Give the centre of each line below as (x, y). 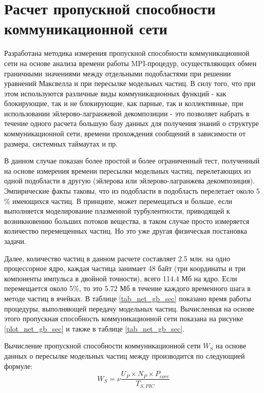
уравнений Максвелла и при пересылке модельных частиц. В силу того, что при (130, 83)
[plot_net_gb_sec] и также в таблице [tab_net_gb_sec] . (95, 328)
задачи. (15, 241)
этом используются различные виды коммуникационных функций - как (115, 93)
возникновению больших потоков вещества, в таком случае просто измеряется (127, 221)
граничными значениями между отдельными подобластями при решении (118, 73)
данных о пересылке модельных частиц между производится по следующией (125, 355)
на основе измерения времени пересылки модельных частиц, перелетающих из (128, 170)
